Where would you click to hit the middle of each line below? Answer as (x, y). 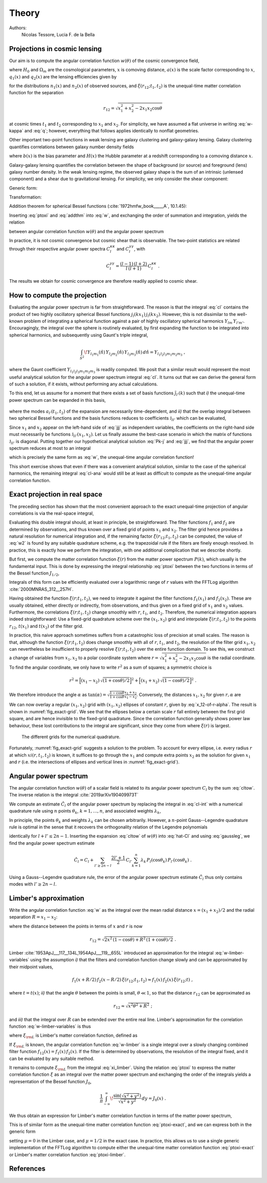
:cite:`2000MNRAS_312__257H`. (41, 589)
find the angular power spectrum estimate (52, 843)
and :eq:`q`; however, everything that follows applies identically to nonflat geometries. (112, 130)
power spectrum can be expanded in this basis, (58, 400)
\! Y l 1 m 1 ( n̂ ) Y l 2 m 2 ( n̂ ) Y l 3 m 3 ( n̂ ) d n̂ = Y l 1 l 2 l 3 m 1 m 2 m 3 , (135, 353)
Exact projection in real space (56, 494)
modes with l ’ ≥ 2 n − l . (33, 884)
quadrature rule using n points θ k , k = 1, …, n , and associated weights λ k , (85, 812)
